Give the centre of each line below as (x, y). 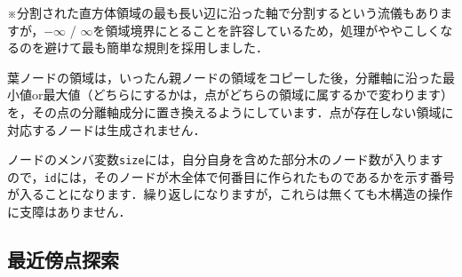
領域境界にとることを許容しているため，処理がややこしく (273, 30)
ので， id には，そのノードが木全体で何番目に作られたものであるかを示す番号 (231, 176)
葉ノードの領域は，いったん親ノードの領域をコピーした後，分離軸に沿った (225, 77)
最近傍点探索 (63, 260)
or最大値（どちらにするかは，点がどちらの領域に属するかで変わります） (243, 95)
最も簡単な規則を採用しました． (175, 47)
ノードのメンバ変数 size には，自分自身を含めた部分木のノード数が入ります (225, 159)
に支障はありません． (69, 212)
